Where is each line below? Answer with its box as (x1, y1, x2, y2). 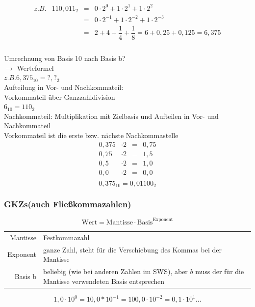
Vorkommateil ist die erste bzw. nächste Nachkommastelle (4, 130, 178, 140)
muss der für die (195, 266, 244, 276)
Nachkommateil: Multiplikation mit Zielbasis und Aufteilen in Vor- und (4, 111, 219, 121)
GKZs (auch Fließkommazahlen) (4, 198, 131, 210)
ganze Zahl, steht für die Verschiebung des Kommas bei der (43, 244, 222, 254)
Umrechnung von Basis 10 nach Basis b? (4, 53, 126, 63)
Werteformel (17, 62, 54, 73)
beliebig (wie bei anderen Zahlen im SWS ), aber (43, 266, 188, 276)
